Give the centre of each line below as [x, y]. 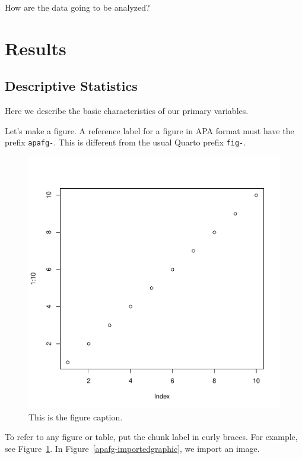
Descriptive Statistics [71, 86]
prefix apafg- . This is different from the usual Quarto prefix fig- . [125, 142]
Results [36, 48]
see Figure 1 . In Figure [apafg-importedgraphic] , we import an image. [132, 448]
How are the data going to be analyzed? [77, 7]
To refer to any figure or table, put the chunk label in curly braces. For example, [151, 437]
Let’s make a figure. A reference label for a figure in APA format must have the [150, 130]
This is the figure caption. [76, 417]
